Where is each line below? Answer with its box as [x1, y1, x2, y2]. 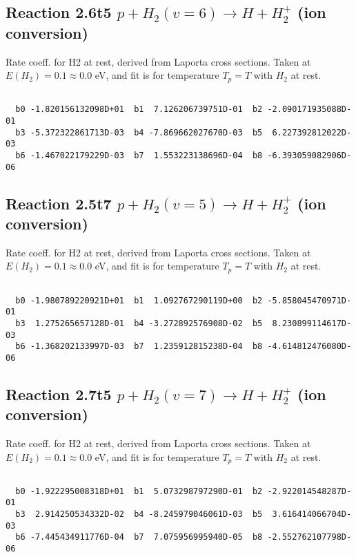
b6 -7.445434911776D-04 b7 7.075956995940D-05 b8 [15, 532, 263, 542]
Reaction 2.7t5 [6, 383, 112, 404]
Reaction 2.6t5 [6, 1, 112, 23]
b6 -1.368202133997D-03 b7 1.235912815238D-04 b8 [15, 341, 263, 352]
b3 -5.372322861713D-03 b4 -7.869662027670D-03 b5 [15, 127, 263, 138]
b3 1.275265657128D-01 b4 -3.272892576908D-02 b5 [15, 318, 263, 328]
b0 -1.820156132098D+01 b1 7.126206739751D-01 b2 [15, 104, 263, 115]
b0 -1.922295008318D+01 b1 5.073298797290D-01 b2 [15, 486, 263, 496]
